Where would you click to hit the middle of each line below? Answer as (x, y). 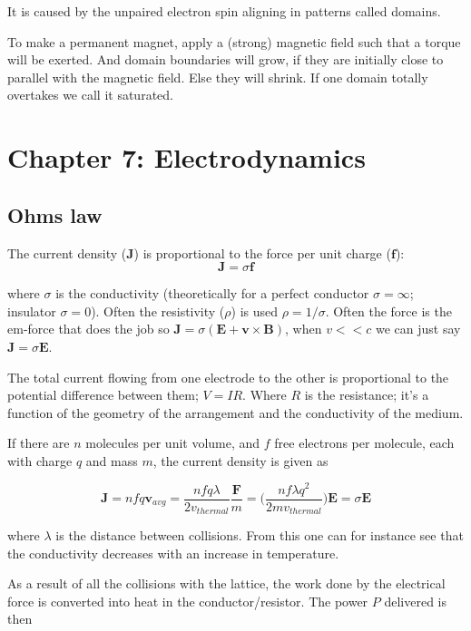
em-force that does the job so (88, 329)
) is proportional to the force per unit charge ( (262, 252)
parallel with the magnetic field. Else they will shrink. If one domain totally (218, 77)
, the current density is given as (240, 460)
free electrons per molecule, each (364, 443)
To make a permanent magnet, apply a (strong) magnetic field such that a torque (234, 41)
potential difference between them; (103, 395)
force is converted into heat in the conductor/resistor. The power (188, 601)
